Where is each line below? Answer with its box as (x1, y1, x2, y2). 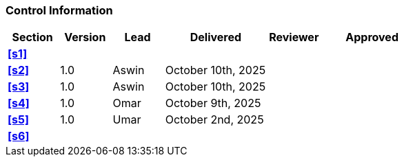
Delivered (190, 30, 242, 45)
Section (12, 30, 53, 45)
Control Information (6, 3, 113, 17)
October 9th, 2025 (165, 96, 261, 111)
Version (64, 30, 106, 45)
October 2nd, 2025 (165, 113, 264, 127)
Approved (345, 30, 398, 45)
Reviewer (269, 30, 319, 45)
